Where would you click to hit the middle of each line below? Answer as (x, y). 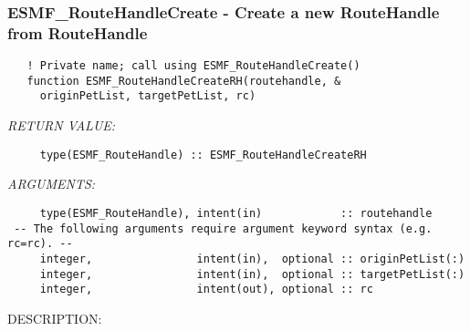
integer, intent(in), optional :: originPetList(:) (252, 259)
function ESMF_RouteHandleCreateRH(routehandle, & (184, 81)
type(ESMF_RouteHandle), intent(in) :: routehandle (236, 213)
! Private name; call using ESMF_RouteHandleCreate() (193, 66)
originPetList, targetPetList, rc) (148, 96)
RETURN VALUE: (62, 125)
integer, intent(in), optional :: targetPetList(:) (252, 274)
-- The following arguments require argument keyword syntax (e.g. (223, 228)
